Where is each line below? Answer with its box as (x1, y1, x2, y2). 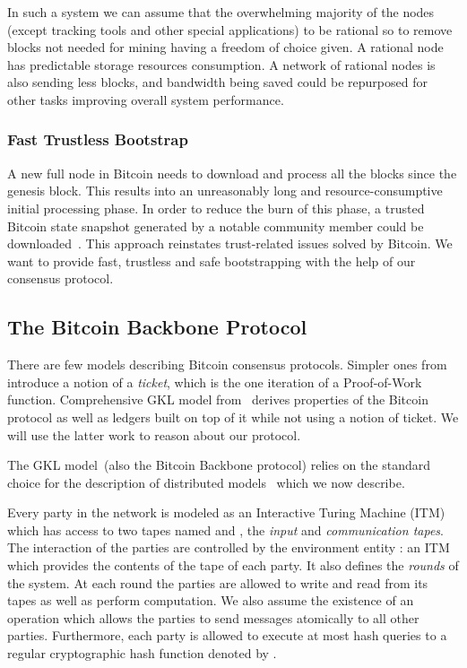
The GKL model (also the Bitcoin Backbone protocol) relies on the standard (7, 455, 430, 474)
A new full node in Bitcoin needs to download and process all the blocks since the (7, 163, 457, 182)
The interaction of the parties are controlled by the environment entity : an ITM (7, 538, 450, 557)
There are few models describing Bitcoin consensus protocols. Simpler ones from (7, 355, 447, 374)
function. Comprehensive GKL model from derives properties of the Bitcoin (7, 390, 428, 409)
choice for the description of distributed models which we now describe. (7, 473, 405, 491)
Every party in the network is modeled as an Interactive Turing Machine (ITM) (7, 503, 445, 522)
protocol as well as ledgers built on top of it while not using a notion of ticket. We (7, 407, 459, 426)
